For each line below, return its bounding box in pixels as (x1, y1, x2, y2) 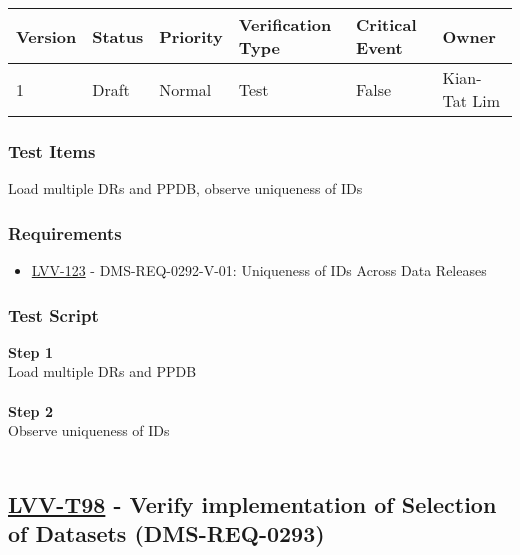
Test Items (8, 138, 96, 163)
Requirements (8, 220, 122, 245)
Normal (159, 77, 212, 101)
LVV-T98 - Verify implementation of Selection (8, 488, 497, 519)
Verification (238, 13, 332, 36)
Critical (356, 13, 417, 36)
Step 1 (8, 341, 53, 362)
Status (92, 24, 144, 48)
